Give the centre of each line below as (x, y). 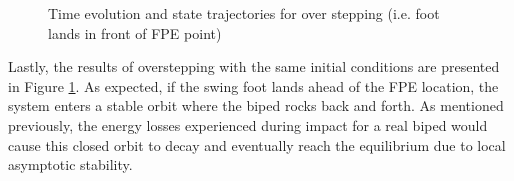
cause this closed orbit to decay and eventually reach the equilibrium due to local (257, 144)
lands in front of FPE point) (135, 32)
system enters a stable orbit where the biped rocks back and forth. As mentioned (256, 105)
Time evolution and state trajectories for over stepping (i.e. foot (244, 13)
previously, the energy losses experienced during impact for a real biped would (248, 124)
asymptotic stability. (70, 164)
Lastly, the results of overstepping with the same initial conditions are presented (254, 66)
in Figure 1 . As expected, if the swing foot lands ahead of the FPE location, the (253, 85)
